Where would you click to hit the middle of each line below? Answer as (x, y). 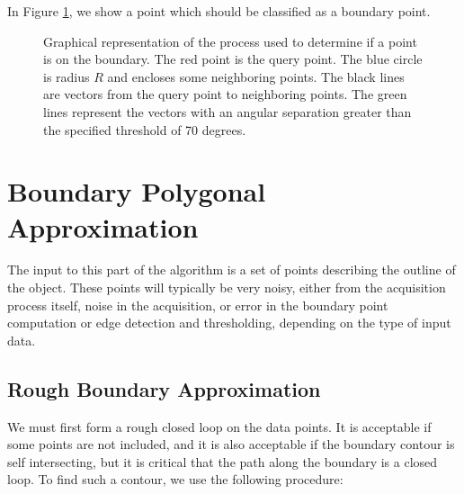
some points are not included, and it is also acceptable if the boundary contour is (231, 444)
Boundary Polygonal (137, 191)
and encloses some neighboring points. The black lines (256, 76)
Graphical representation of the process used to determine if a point (230, 41)
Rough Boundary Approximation (164, 388)
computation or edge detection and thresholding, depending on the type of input (229, 323)
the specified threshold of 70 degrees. (145, 129)
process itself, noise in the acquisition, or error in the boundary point (198, 305)
